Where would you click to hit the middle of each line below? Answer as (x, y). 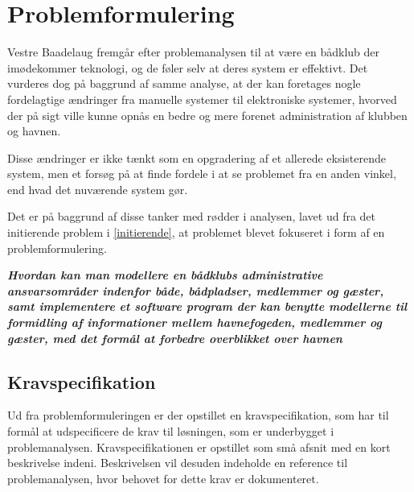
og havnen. (34, 131)
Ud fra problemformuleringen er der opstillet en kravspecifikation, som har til (198, 415)
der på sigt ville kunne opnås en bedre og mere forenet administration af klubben (207, 115)
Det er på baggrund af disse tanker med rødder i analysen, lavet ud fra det (192, 216)
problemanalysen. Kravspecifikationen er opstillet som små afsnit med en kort (199, 447)
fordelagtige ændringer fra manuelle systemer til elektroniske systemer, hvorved (202, 99)
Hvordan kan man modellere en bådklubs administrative (165, 275)
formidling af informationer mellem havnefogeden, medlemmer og (195, 322)
